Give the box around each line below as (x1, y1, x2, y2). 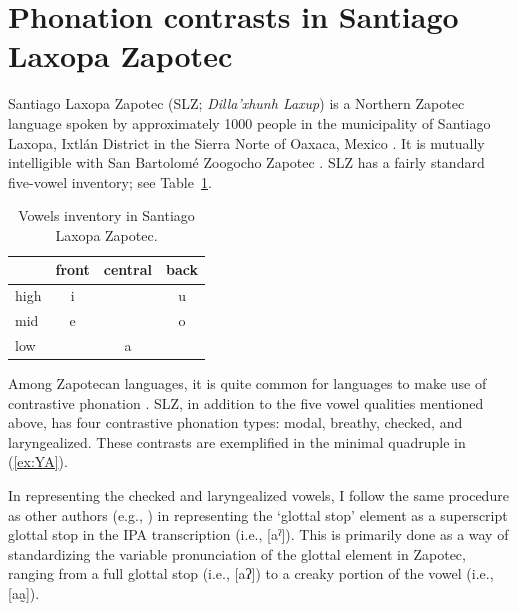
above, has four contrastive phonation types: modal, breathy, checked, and (8, 412, 463, 433)
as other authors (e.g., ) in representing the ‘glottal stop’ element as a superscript (8, 504, 508, 525)
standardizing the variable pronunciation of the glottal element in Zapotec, (8, 543, 466, 564)
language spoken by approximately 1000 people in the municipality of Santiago (8, 112, 491, 133)
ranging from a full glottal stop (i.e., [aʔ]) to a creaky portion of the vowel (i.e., (8, 563, 494, 584)
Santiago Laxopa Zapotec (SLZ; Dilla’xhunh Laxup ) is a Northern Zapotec (8, 93, 465, 114)
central (103, 259, 153, 280)
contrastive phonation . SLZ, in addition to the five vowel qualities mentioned (8, 392, 484, 413)
